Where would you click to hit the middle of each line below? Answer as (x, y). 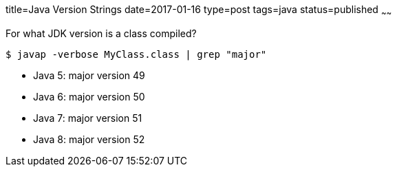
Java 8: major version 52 (89, 139)
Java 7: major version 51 (88, 118)
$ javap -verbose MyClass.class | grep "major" (136, 54)
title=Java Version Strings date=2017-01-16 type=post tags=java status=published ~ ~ (199, 11)
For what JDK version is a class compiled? (101, 33)
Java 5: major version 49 (89, 75)
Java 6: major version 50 (89, 96)
